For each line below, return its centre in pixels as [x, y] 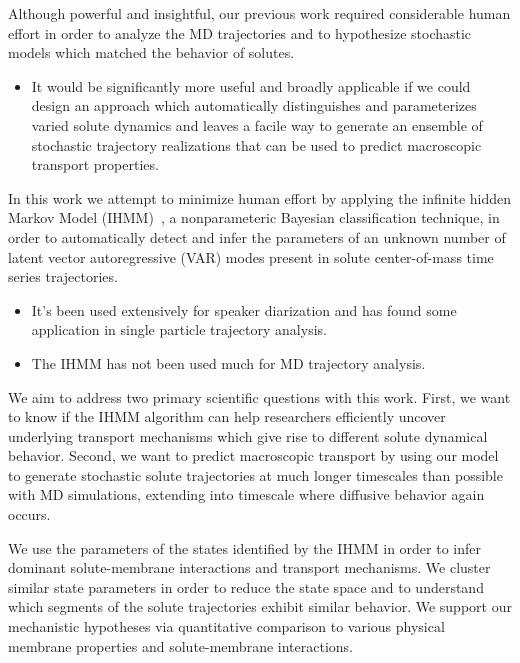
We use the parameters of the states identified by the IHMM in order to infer [244, 547]
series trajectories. [63, 276]
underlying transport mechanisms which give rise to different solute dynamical [248, 435]
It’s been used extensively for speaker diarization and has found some [244, 309]
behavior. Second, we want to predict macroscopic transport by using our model [253, 455]
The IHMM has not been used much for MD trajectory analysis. [228, 362]
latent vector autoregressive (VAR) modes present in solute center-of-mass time [251, 256]
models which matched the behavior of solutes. [151, 52]
